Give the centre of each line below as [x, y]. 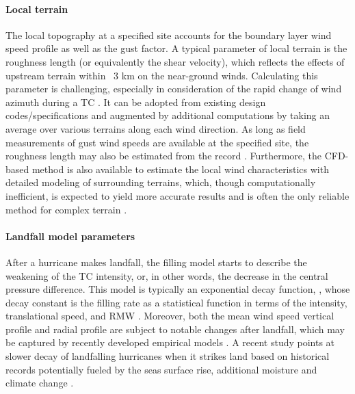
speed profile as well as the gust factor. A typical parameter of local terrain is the [176, 48]
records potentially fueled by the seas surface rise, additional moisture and [161, 369]
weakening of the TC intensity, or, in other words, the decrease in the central [167, 275]
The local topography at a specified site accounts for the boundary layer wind [169, 35]
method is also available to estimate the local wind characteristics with [180, 169]
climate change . [40, 383]
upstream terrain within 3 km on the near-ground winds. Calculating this [162, 75]
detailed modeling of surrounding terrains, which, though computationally [161, 182]
